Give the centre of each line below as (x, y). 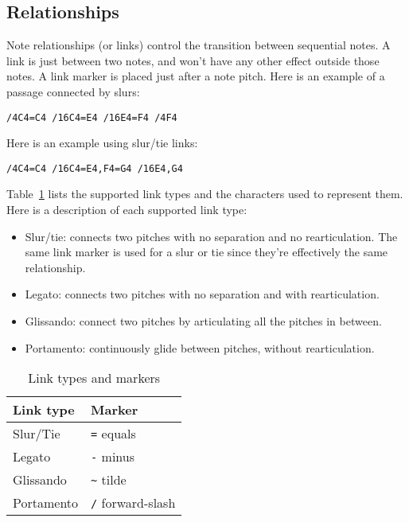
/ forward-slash (133, 503)
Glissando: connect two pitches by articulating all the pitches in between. (203, 321)
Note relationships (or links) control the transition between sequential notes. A (199, 45)
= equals (113, 434)
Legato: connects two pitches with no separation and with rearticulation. (202, 294)
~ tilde (109, 480)
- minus (113, 457)
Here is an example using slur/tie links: (102, 143)
